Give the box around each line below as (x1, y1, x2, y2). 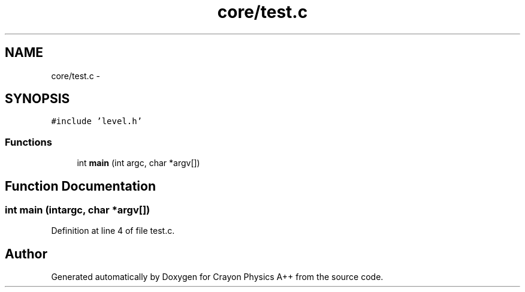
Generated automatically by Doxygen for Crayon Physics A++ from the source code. (51, 272, 384, 282)
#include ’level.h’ (51, 116, 143, 127)
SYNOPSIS (5, 91, 70, 107)
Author (5, 246, 47, 261)
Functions (5, 136, 52, 148)
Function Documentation (5, 178, 156, 194)
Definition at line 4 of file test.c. (51, 225, 175, 236)
